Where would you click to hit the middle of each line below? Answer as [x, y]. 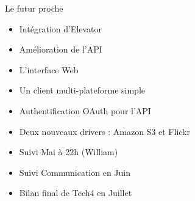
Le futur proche [34, 8]
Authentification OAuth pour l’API [85, 110]
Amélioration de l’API [61, 49]
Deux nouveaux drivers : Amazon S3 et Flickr [105, 131]
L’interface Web [49, 69]
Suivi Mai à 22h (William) [69, 152]
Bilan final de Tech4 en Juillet [76, 193]
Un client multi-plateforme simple [82, 90]
